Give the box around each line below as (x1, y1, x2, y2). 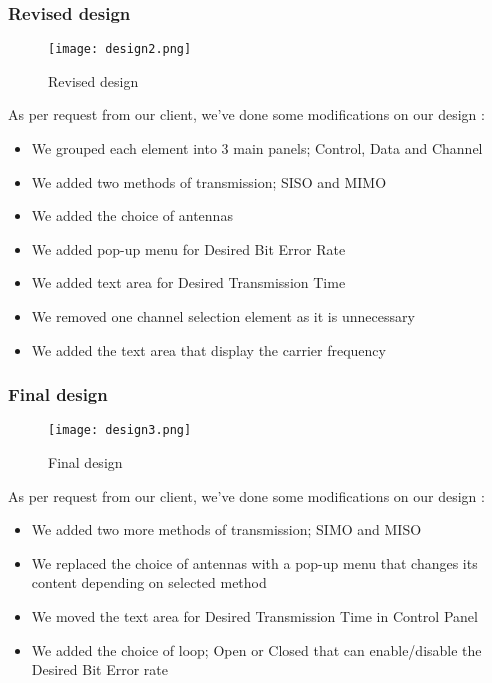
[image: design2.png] (48, 42, 192, 57)
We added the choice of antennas (31, 205, 233, 226)
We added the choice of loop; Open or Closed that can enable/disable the (31, 639, 482, 660)
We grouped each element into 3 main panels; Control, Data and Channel (31, 138, 483, 159)
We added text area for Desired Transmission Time (31, 272, 346, 293)
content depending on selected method (31, 572, 267, 593)
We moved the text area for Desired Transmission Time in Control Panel (31, 606, 478, 627)
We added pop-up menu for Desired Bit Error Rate (31, 238, 346, 259)
